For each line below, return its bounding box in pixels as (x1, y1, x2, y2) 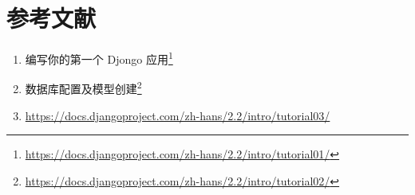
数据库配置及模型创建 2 (25, 78, 142, 97)
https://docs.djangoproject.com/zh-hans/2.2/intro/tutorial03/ (25, 107, 330, 123)
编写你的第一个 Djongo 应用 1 (25, 49, 173, 67)
